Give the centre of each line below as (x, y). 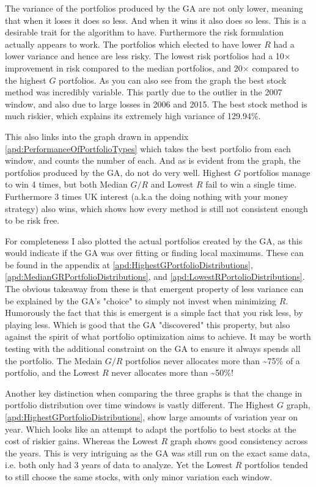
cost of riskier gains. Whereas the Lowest (82, 441)
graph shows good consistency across (239, 441)
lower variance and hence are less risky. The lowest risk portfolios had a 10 (145, 56)
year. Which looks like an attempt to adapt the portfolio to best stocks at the (151, 429)
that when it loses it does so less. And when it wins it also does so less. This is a (156, 20)
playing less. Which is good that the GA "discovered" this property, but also (148, 324)
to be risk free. (32, 220)
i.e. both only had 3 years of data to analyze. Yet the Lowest (119, 465)
